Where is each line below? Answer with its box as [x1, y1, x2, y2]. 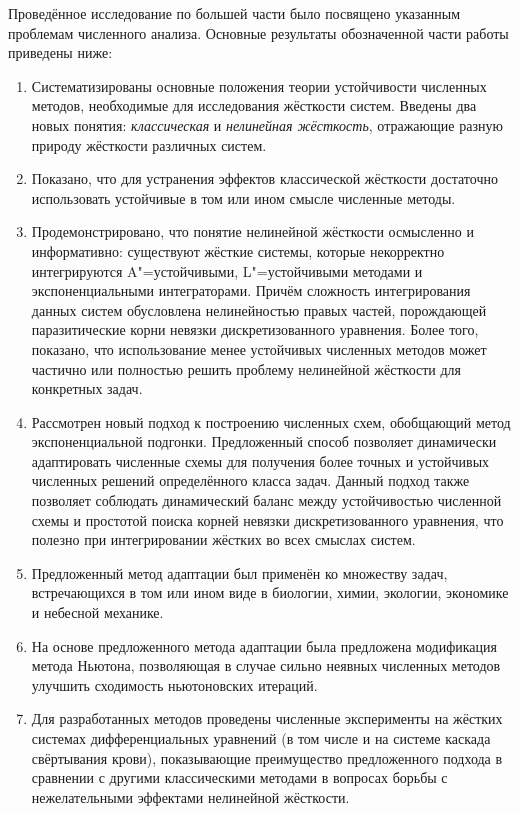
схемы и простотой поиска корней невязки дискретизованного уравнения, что [31, 509, 504, 530]
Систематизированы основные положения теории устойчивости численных [31, 75, 487, 96]
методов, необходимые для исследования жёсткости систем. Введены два [31, 95, 477, 116]
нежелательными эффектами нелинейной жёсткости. [31, 786, 350, 807]
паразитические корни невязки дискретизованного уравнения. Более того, [31, 319, 479, 340]
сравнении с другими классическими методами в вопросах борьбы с [31, 767, 448, 788]
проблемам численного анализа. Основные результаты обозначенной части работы [8, 22, 509, 43]
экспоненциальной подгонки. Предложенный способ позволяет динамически [31, 431, 497, 452]
